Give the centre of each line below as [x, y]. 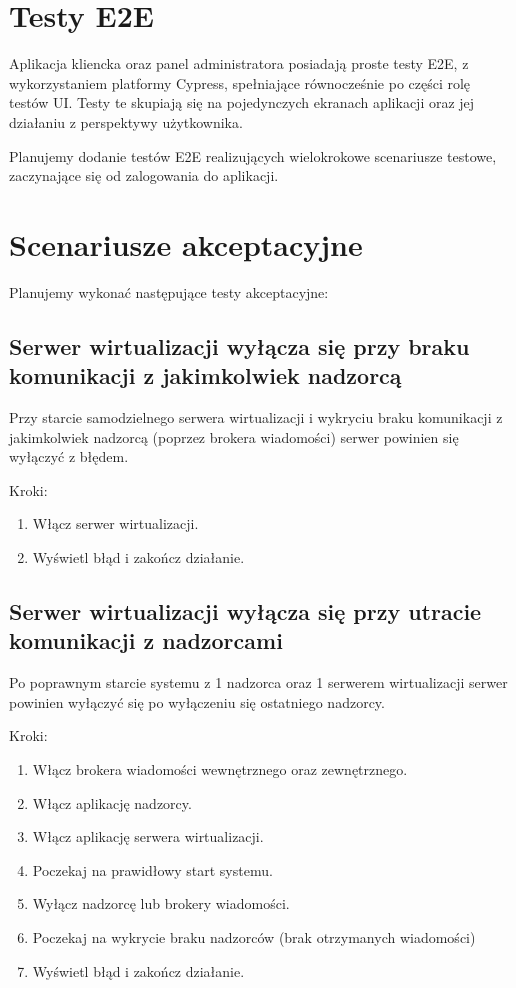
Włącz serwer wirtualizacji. [115, 523]
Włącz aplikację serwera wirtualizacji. [148, 836]
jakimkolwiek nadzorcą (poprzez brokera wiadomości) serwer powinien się [234, 436]
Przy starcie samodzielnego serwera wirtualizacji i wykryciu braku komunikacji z [256, 417]
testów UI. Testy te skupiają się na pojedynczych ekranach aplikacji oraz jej [242, 102]
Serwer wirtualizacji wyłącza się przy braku [239, 345]
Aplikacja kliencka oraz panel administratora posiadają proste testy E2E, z [239, 63]
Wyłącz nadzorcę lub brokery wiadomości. [161, 903]
